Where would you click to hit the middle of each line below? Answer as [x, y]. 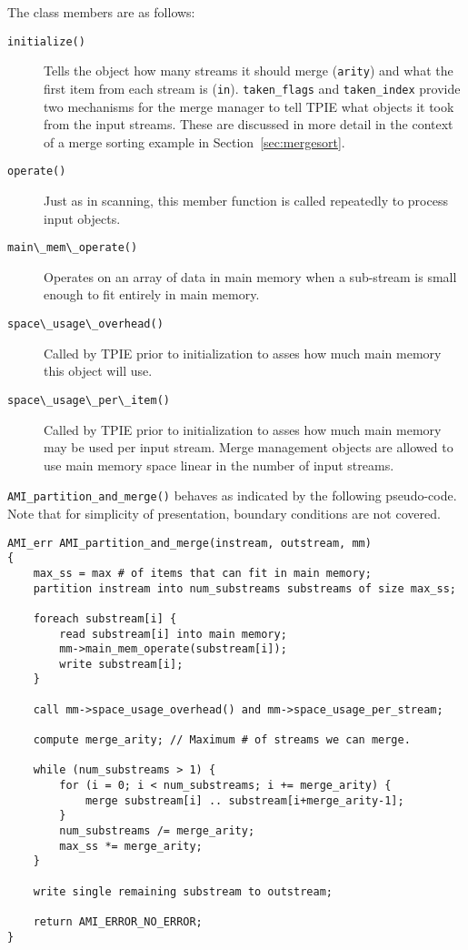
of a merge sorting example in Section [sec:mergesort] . [194, 141]
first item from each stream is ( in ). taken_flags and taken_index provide [252, 88]
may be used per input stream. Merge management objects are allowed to [249, 447]
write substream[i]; [121, 664]
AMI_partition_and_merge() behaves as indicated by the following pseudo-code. [232, 495]
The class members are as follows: [101, 12]
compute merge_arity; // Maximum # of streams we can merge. [222, 740]
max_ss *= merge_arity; [131, 846]
